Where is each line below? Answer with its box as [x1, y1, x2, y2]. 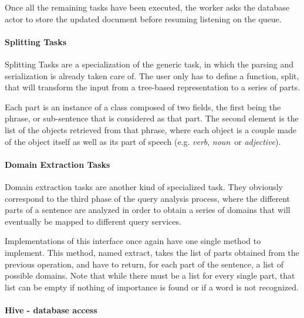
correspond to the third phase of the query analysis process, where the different [5, 192, 291, 204]
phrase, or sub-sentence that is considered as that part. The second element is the [5, 112, 299, 124]
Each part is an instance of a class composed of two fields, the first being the [5, 100, 281, 113]
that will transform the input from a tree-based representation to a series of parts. [5, 81, 300, 93]
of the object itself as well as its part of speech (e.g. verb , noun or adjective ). [5, 135, 281, 147]
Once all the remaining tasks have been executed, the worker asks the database [5, 1, 290, 13]
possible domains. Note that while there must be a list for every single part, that [5, 269, 295, 282]
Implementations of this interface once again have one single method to [5, 235, 261, 247]
